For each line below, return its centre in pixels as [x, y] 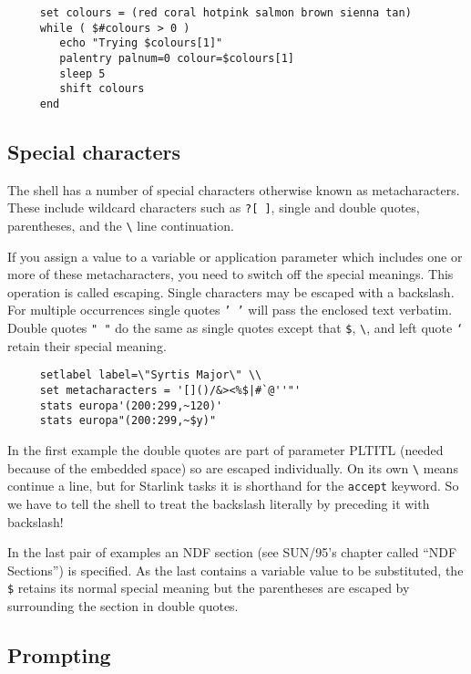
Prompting [59, 654]
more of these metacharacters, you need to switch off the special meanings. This [230, 274]
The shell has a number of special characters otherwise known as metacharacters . [234, 189]
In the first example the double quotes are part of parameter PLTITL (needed [225, 450]
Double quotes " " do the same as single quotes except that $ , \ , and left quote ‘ [235, 328]
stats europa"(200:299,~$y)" [128, 421]
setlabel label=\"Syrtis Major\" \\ [151, 375]
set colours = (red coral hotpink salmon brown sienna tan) [225, 13]
